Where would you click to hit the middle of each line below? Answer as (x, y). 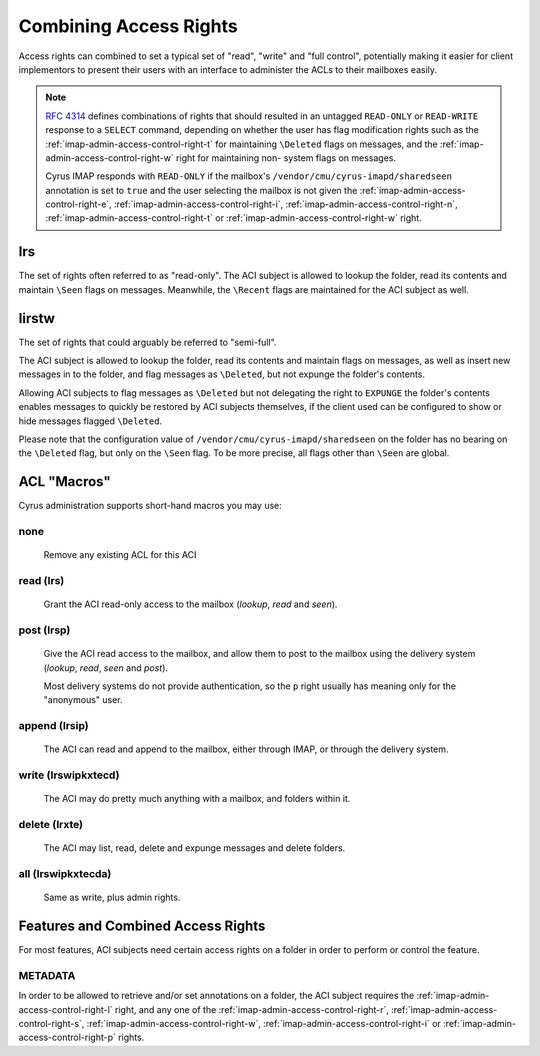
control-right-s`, (51, 1023)
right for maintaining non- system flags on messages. (286, 157)
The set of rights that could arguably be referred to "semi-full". (147, 342)
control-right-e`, (78, 204)
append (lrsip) (53, 726)
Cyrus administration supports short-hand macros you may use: (150, 506)
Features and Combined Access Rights (142, 925)
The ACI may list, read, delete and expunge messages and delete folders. (194, 848)
